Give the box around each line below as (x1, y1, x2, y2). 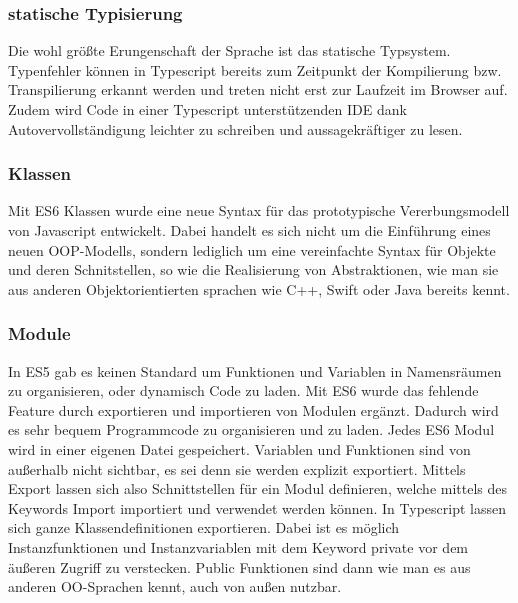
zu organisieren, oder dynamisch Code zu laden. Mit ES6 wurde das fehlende (8, 380, 479, 401)
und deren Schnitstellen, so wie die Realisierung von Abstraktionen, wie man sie (8, 259, 499, 280)
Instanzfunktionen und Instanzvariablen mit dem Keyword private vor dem (8, 536, 469, 557)
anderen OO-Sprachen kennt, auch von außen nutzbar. (8, 576, 342, 597)
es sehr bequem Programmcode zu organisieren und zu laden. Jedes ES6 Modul (8, 419, 495, 440)
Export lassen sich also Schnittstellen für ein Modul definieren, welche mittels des (8, 478, 508, 499)
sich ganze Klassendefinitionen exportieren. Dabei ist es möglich (8, 517, 400, 538)
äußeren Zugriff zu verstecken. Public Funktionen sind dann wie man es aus (8, 556, 471, 577)
